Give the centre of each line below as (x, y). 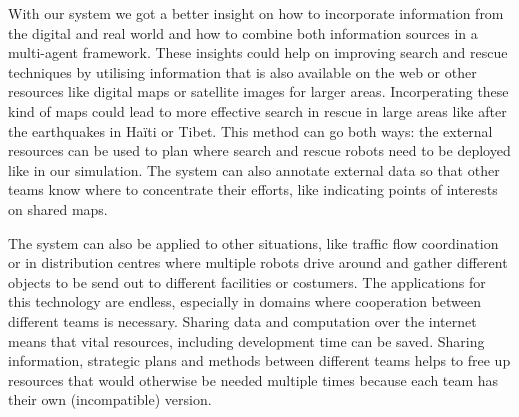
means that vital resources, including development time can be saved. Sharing (246, 340)
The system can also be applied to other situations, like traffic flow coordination (253, 242)
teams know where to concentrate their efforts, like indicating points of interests (253, 189)
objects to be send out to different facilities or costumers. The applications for (247, 281)
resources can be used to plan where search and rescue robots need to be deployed (259, 150)
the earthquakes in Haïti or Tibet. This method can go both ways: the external (250, 130)
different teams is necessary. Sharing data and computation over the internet (242, 320)
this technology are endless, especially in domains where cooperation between (244, 301)
